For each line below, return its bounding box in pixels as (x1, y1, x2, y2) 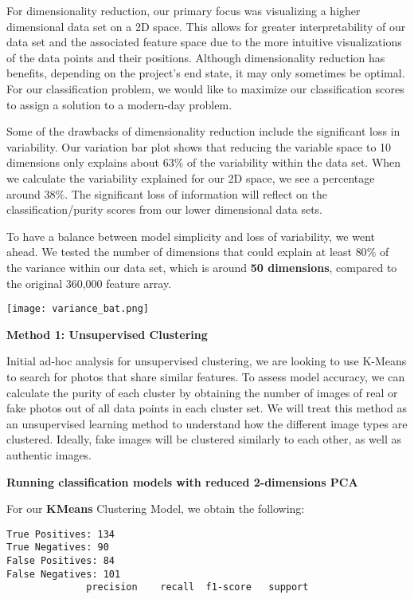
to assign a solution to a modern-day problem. (6, 96, 232, 112)
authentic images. (6, 446, 92, 463)
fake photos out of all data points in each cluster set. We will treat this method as (6, 400, 407, 416)
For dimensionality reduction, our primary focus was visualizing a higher (6, 2, 361, 18)
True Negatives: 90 (6, 542, 109, 554)
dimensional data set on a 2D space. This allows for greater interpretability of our (6, 18, 406, 34)
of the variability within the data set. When (186, 154, 401, 171)
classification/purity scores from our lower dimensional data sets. (6, 201, 322, 218)
